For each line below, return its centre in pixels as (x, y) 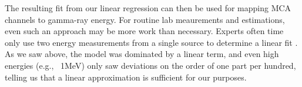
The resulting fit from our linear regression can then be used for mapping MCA (148, 8)
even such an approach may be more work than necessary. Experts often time (144, 31)
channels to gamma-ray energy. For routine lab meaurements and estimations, (145, 19)
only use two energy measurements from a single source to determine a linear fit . (151, 42)
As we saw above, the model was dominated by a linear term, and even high (142, 54)
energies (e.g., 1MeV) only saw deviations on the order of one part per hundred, (150, 65)
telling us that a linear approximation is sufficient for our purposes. (126, 77)
